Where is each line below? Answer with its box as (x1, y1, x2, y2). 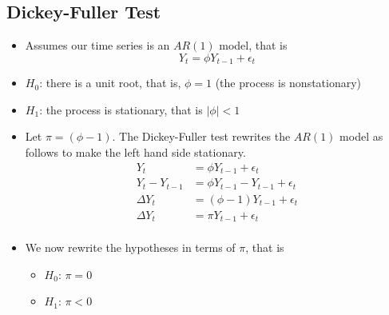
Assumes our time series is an (25, 37, 170, 54)
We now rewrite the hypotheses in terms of (25, 239, 236, 256)
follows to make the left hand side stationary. (25, 144, 246, 161)
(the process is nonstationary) (215, 74, 362, 91)
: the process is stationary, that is (39, 101, 203, 118)
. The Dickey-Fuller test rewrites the (112, 128, 291, 145)
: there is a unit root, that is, (39, 74, 181, 91)
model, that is (219, 37, 288, 54)
